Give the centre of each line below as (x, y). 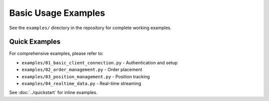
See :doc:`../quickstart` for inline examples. (53, 93)
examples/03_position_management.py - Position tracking (86, 76)
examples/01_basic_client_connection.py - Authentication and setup (100, 62)
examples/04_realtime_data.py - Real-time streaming (81, 84)
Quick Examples (35, 42)
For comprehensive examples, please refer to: (56, 53)
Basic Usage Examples (57, 13)
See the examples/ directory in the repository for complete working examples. (90, 28)
